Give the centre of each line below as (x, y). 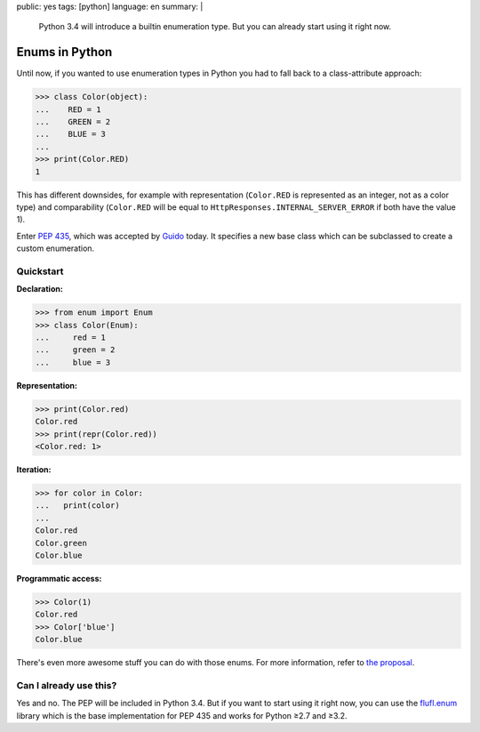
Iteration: (34, 469)
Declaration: (40, 289)
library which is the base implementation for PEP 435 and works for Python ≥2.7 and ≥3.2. (182, 715)
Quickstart (40, 271)
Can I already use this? (67, 685)
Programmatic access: (59, 578)
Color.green (61, 543)
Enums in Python (64, 52)
